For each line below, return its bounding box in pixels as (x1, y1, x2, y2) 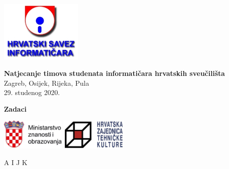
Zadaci (4, 103, 27, 114)
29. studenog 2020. (4, 87, 60, 97)
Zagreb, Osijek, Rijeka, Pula (4, 77, 89, 88)
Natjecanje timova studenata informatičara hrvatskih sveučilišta (4, 68, 225, 78)
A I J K (4, 157, 28, 167)
